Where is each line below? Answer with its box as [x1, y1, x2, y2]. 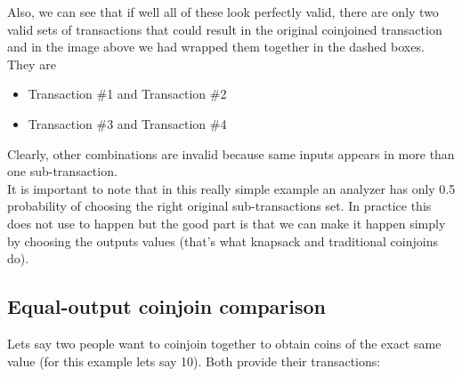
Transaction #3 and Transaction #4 [28, 114, 227, 132]
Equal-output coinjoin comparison [7, 293, 326, 320]
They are [7, 54, 56, 73]
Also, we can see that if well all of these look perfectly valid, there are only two [7, 3, 439, 20]
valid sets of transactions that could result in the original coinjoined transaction [7, 20, 442, 38]
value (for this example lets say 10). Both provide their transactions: [7, 351, 381, 370]
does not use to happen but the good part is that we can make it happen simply [7, 213, 446, 232]
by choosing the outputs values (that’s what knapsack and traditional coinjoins [7, 231, 438, 250]
